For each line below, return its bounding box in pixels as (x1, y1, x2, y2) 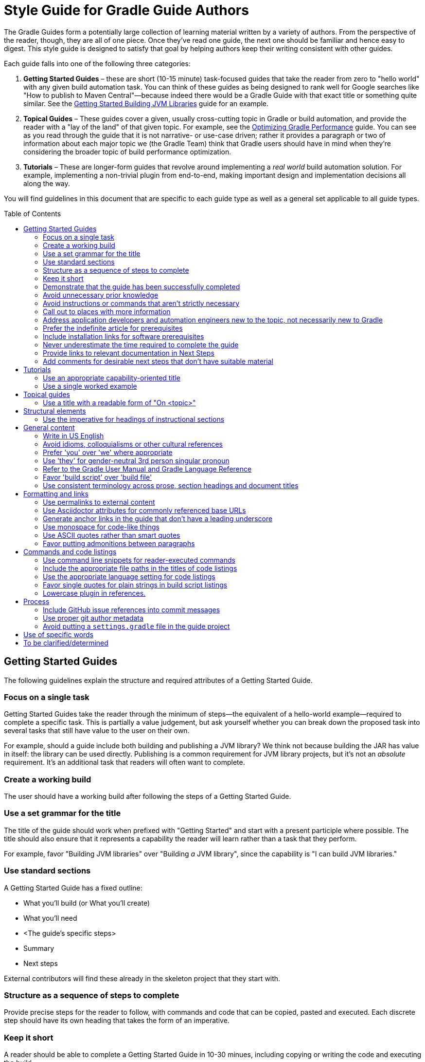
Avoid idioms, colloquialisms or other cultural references (43, 439, 223, 448)
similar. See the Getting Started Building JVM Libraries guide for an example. (23, 99, 268, 108)
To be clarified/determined (23, 638, 108, 647)
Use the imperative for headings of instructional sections (43, 415, 225, 423)
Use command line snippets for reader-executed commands (43, 555, 235, 564)
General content (23, 423, 75, 432)
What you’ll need (23, 913, 77, 922)
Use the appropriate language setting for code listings (43, 572, 215, 581)
